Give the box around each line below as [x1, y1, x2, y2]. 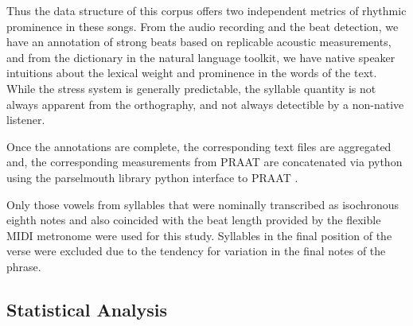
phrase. [6, 258, 41, 274]
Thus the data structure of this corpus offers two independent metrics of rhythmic [6, 2, 407, 18]
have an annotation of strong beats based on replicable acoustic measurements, [6, 33, 392, 50]
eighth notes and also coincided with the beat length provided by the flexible [6, 212, 381, 228]
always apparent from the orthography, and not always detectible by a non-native [6, 95, 404, 112]
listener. [6, 111, 45, 128]
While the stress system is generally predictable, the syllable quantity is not [6, 80, 376, 96]
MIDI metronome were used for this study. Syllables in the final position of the [6, 227, 392, 243]
